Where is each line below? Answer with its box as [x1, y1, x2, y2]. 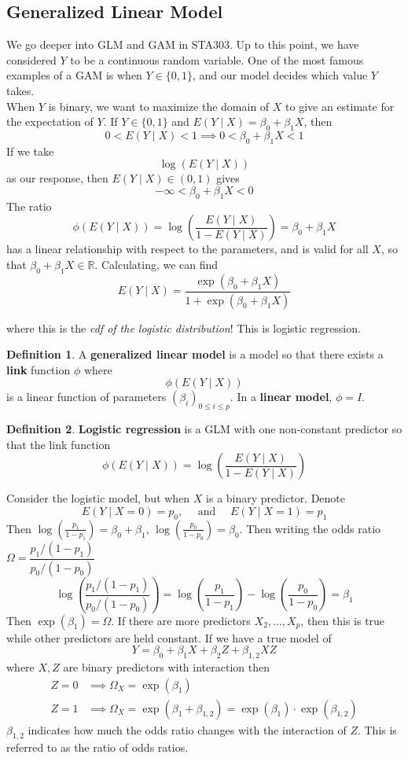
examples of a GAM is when [6, 67, 142, 83]
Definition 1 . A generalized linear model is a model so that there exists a [6, 346, 384, 362]
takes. [6, 82, 35, 98]
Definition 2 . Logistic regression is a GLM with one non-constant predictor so [6, 421, 402, 437]
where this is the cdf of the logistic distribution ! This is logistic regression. [6, 319, 361, 336]
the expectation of [6, 113, 94, 130]
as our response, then [6, 170, 108, 186]
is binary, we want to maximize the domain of [48, 98, 270, 114]
